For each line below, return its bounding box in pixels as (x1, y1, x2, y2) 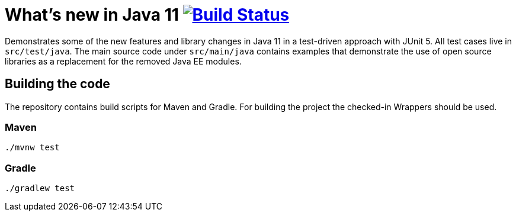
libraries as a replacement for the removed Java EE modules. (5, 56, 242, 66)
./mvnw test (5, 143, 60, 153)
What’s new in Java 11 (5, 5, 179, 25)
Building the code (5, 76, 110, 92)
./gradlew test (5, 183, 75, 194)
